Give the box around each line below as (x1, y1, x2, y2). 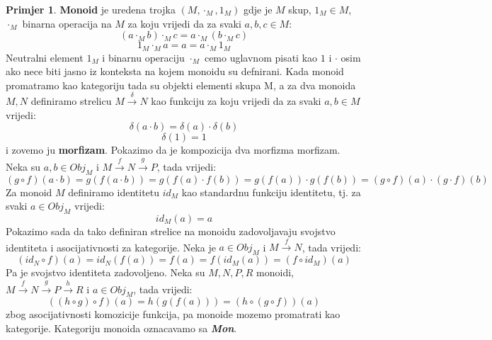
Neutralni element (6, 50, 84, 64)
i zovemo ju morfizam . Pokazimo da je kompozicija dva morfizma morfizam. (6, 142, 341, 157)
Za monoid (6, 184, 52, 199)
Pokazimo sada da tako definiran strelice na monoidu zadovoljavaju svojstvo (6, 223, 336, 238)
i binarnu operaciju (102, 50, 185, 64)
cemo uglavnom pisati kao (204, 50, 318, 64)
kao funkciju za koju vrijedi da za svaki (151, 93, 321, 108)
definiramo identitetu (68, 184, 160, 199)
